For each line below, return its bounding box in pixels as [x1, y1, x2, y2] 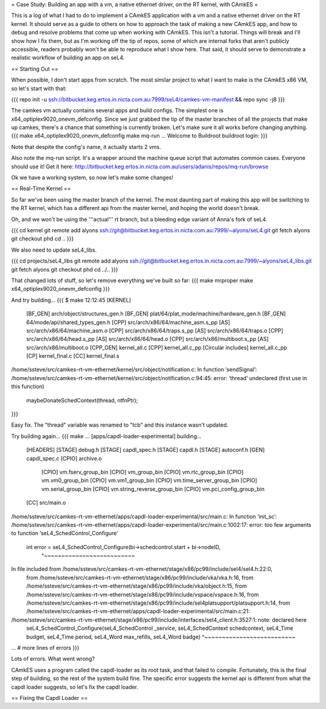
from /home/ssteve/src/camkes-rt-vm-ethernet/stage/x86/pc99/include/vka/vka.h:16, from [26, 574, 254, 581]
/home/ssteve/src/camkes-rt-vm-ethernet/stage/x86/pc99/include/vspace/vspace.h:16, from [26, 591, 259, 598]
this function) [11, 383, 45, 390]
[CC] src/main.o [26, 499, 66, 506]
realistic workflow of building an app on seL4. [11, 54, 125, 62]
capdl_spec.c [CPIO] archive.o [26, 454, 102, 462]
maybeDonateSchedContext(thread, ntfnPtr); [26, 396, 138, 404]
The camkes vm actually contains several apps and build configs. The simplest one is [11, 107, 223, 114]
